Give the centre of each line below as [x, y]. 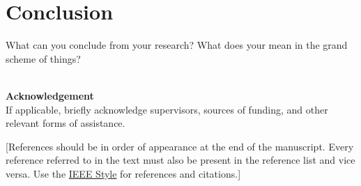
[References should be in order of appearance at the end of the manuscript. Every [180, 146]
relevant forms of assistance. [66, 123]
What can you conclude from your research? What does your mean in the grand [177, 45]
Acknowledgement [50, 95]
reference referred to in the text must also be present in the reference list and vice [180, 160]
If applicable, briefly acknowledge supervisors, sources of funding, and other [167, 109]
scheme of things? [43, 58]
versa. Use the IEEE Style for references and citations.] [123, 173]
